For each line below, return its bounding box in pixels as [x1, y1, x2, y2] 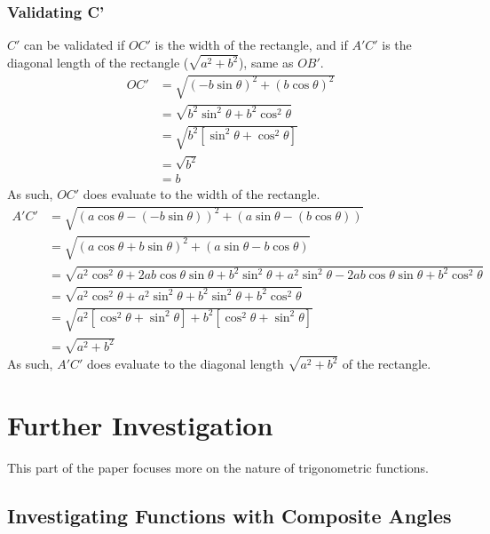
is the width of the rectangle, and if [154, 36, 348, 54]
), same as [238, 53, 294, 72]
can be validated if [24, 36, 125, 54]
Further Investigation [7, 407, 273, 443]
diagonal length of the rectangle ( [7, 53, 189, 72]
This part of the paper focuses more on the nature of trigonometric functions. [7, 458, 430, 477]
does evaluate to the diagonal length [87, 355, 284, 373]
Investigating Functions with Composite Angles [7, 502, 452, 530]
